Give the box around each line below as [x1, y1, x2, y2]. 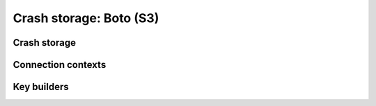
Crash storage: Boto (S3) [13, 10, 159, 26]
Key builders [13, 81, 69, 93]
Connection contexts [13, 59, 107, 71]
